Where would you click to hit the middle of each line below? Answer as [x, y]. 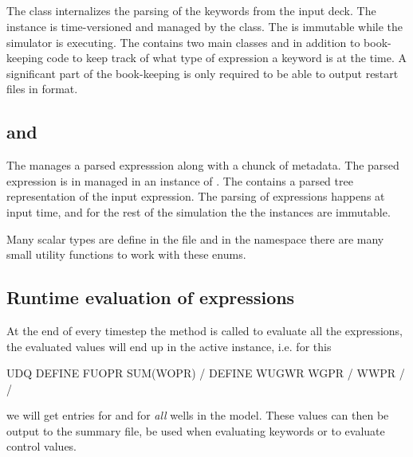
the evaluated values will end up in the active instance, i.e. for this [169, 346]
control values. [42, 446]
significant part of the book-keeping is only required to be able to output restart [203, 73]
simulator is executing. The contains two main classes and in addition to [183, 42]
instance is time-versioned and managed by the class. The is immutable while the [205, 26]
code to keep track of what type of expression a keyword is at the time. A [226, 58]
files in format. [42, 89]
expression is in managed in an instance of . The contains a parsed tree [180, 180]
